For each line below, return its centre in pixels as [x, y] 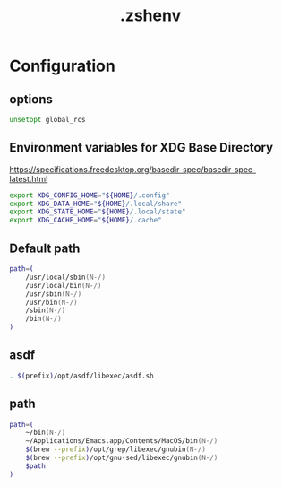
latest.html [29, 178]
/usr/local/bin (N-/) [64, 285]
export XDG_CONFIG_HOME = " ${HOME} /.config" [90, 195]
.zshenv [150, 16]
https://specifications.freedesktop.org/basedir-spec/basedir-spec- [133, 169]
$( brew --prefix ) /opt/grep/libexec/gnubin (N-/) [115, 449]
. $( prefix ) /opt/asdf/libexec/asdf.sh [81, 376]
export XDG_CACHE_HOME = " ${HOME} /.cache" [86, 221]
